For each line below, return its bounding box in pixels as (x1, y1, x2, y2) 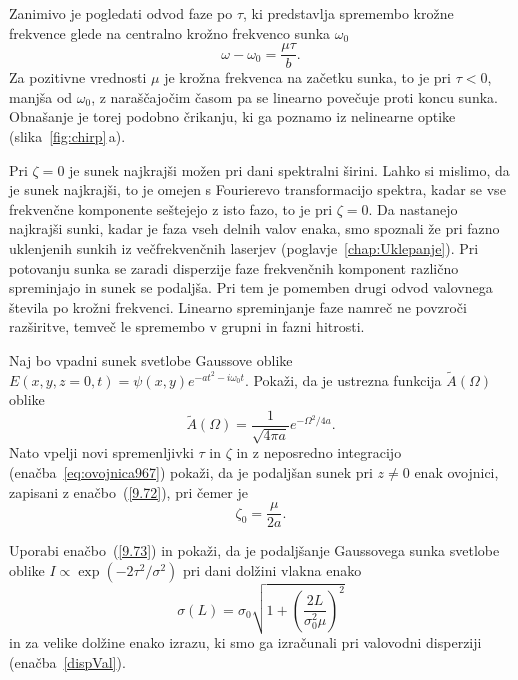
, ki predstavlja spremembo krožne (243, 3, 454, 23)
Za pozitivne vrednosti (9, 67, 147, 88)
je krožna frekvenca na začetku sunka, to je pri (164, 67, 451, 88)
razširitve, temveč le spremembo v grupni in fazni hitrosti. (9, 316, 365, 337)
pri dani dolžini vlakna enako (182, 559, 362, 580)
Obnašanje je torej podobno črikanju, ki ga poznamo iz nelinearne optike (9, 106, 456, 127)
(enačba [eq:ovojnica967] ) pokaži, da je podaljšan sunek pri (9, 462, 373, 483)
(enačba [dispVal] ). (9, 651, 126, 672)
